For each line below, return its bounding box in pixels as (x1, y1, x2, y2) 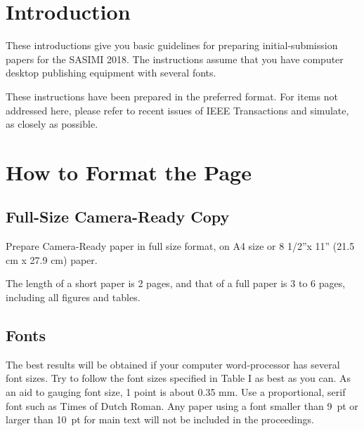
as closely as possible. (6, 117, 98, 131)
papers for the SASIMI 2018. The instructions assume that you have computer (6, 51, 344, 66)
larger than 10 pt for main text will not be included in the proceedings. (6, 412, 314, 427)
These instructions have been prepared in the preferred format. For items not (6, 88, 338, 103)
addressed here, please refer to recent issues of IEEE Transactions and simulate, (6, 102, 349, 117)
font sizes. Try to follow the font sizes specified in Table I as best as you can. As (6, 371, 351, 385)
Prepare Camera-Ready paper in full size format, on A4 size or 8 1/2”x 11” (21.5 (6, 239, 355, 253)
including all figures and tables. (6, 290, 141, 305)
